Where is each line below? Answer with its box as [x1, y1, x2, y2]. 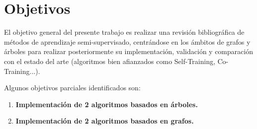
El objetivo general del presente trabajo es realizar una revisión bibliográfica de [4, 27, 245, 37]
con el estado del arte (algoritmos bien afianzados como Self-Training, [4, 56, 215, 66]
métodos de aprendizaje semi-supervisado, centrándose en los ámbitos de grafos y [4, 36, 251, 47]
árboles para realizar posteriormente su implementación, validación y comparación [4, 46, 253, 57]
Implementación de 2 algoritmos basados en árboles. [15, 99, 198, 109]
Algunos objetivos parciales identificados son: [4, 82, 141, 93]
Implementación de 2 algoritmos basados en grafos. [15, 116, 194, 126]
